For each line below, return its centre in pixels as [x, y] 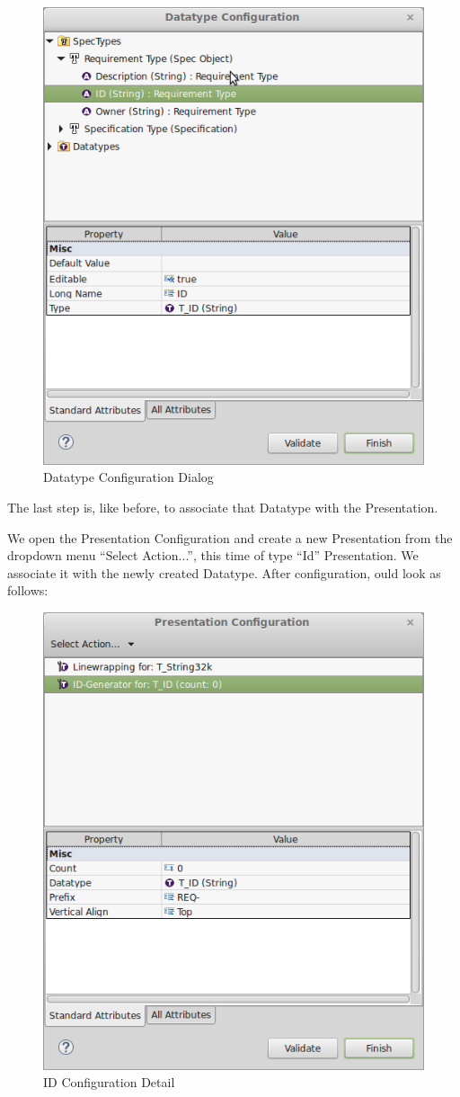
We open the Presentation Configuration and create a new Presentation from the [230, 537]
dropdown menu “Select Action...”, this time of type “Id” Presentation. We [213, 555]
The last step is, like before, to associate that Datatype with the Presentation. [223, 507]
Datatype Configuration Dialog [128, 477]
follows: [28, 590]
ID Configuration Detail [109, 1082]
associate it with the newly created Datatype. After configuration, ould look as [224, 572]
